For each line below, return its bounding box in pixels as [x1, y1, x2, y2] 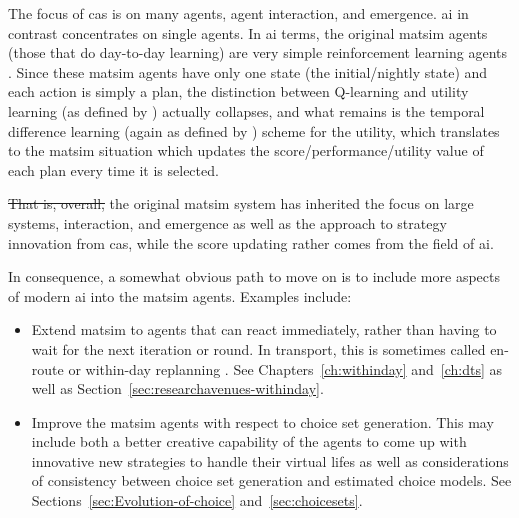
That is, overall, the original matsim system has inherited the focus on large [8, 193, 474, 214]
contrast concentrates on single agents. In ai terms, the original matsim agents [8, 22, 488, 43]
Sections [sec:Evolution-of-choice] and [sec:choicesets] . [31, 490, 363, 511]
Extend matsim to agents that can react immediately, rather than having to [31, 319, 497, 340]
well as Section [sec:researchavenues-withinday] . [31, 378, 324, 399]
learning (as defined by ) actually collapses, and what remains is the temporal [8, 100, 485, 121]
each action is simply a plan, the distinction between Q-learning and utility [8, 81, 469, 102]
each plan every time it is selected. [8, 159, 219, 180]
